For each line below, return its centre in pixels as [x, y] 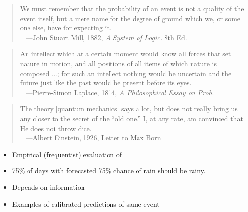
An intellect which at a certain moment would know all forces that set [125, 54]
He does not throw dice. [56, 128]
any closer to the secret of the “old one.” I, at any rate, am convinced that [131, 118]
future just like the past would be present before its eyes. [106, 83]
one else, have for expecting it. [66, 28]
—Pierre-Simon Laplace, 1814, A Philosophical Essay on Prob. [120, 92]
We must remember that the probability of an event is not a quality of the [132, 8]
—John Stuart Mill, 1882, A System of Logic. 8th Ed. [106, 37]
